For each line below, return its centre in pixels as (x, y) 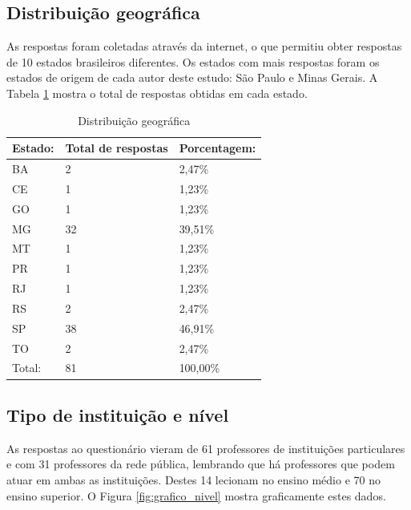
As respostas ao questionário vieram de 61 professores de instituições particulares (206, 448)
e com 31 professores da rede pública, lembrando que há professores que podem (201, 464)
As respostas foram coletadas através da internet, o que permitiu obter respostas (204, 46)
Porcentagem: (218, 148)
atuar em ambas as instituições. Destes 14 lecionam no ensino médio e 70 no (193, 479)
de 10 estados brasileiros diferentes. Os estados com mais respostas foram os (193, 61)
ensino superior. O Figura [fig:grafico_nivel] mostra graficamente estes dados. (196, 495)
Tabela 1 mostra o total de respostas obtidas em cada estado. (157, 93)
